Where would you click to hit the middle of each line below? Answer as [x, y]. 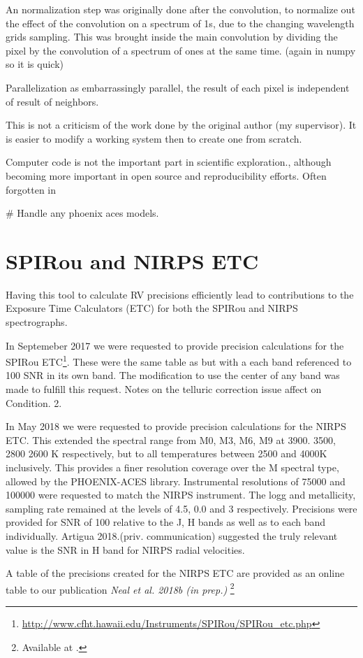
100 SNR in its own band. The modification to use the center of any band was [173, 375]
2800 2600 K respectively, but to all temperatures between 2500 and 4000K [166, 453]
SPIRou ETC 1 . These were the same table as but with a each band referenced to [179, 360]
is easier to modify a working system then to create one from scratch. [154, 138]
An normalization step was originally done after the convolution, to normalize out [180, 9]
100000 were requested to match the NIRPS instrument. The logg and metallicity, [181, 495]
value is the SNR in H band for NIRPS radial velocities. [125, 549]
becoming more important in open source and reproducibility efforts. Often [166, 175]
